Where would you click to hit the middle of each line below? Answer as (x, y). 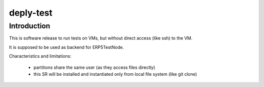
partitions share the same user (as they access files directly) (94, 67)
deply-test (31, 13)
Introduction (30, 26)
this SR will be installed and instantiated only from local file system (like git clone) (115, 74)
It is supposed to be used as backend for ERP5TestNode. (66, 47)
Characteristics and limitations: (40, 56)
